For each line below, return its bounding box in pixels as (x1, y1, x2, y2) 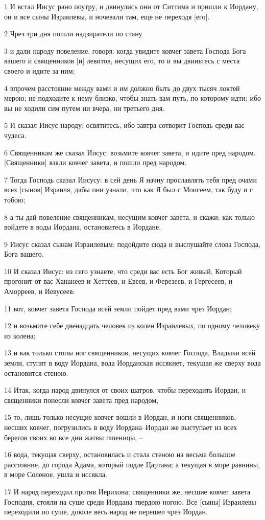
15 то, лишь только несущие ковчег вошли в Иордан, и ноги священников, (4, 412, 236, 422)
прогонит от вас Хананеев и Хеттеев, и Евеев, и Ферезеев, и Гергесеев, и (4, 276, 233, 286)
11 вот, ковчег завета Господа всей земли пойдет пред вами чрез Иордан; (4, 303, 232, 313)
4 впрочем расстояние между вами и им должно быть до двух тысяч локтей (4, 82, 240, 93)
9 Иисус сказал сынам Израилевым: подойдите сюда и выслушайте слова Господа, (4, 238, 260, 249)
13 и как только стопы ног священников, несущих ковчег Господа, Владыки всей (4, 347, 256, 358)
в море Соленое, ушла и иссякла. (4, 469, 107, 480)
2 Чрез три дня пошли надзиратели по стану (4, 28, 142, 39)
